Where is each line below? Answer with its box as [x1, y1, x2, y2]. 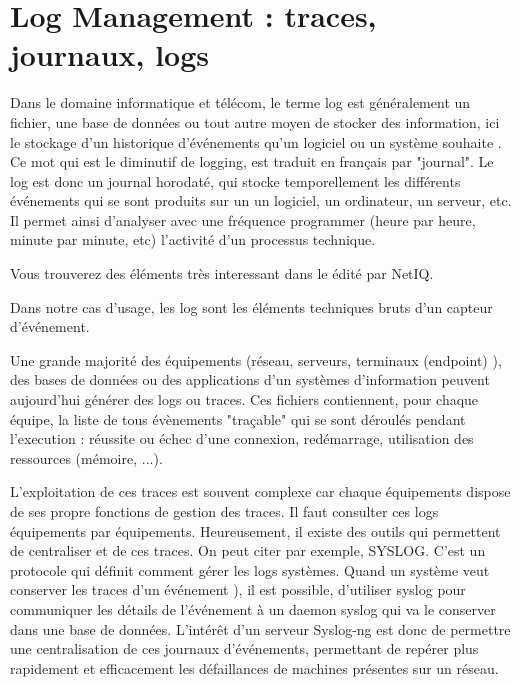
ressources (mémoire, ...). [10, 447, 163, 468]
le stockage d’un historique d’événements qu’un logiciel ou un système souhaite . [10, 131, 502, 152]
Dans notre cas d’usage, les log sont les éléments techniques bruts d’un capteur [10, 296, 493, 317]
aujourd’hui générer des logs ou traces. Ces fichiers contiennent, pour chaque [10, 389, 479, 410]
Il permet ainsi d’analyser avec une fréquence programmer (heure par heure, [10, 209, 476, 230]
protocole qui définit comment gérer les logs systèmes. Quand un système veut [10, 559, 490, 580]
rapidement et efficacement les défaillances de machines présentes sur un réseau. [10, 657, 499, 678]
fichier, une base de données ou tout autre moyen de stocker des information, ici [10, 111, 500, 132]
